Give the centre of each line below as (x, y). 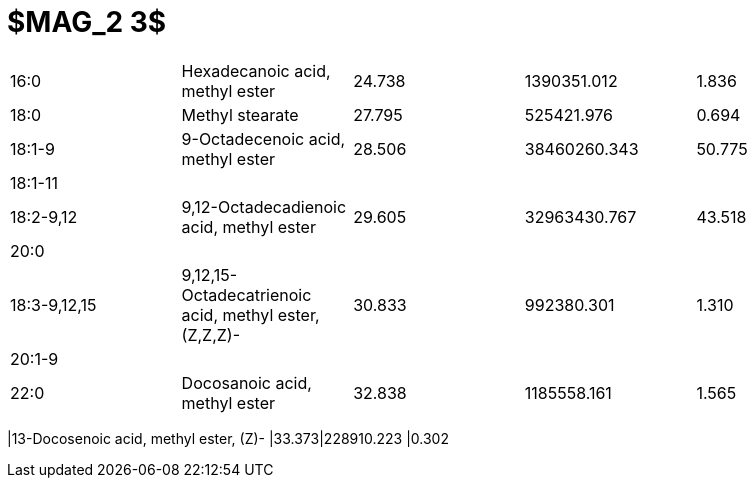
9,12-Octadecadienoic (264, 206)
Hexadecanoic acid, (256, 70)
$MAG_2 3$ (87, 22)
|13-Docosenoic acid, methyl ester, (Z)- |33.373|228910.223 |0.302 (228, 438)
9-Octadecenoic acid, (263, 138)
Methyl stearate (240, 114)
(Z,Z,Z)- (211, 334)
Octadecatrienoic (246, 294)
